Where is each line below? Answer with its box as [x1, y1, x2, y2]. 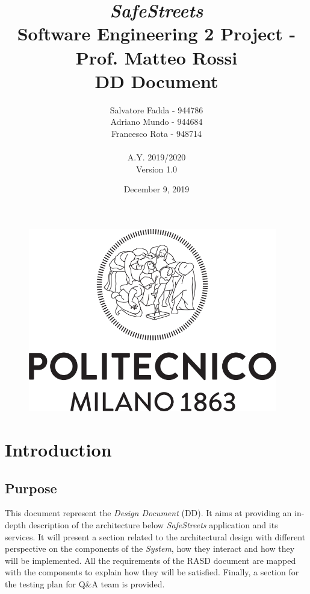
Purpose [5, 478, 57, 497]
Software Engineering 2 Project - [17, 21, 296, 46]
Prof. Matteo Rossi [75, 45, 238, 69]
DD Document [95, 68, 219, 93]
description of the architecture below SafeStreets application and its [28, 518, 278, 531]
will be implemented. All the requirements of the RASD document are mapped [5, 554, 296, 566]
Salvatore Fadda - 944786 [110, 103, 203, 116]
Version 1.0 [136, 162, 177, 175]
